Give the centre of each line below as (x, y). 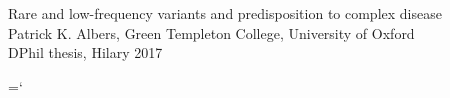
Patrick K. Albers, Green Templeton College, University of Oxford (211, 32)
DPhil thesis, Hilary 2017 (85, 52)
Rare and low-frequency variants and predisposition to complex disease (225, 13)
